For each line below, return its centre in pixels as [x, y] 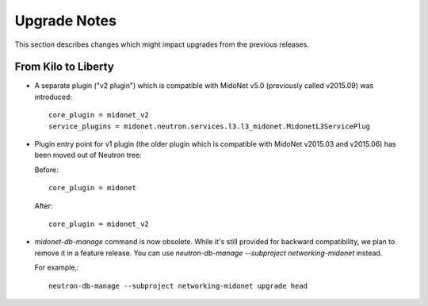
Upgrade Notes [65, 21]
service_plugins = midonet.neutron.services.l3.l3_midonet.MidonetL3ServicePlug [210, 126]
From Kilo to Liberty [64, 67]
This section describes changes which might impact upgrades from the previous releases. [162, 44]
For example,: [57, 268]
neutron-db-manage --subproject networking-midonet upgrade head [178, 286]
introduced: [53, 97]
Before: [46, 170]
